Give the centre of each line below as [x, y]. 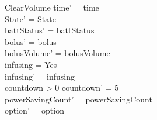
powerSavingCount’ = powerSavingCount [78, 99]
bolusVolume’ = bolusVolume [57, 53]
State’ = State [30, 18]
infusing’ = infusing [40, 76]
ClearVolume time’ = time [52, 7]
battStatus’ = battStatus [50, 30]
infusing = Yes [31, 64]
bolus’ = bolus [31, 41]
